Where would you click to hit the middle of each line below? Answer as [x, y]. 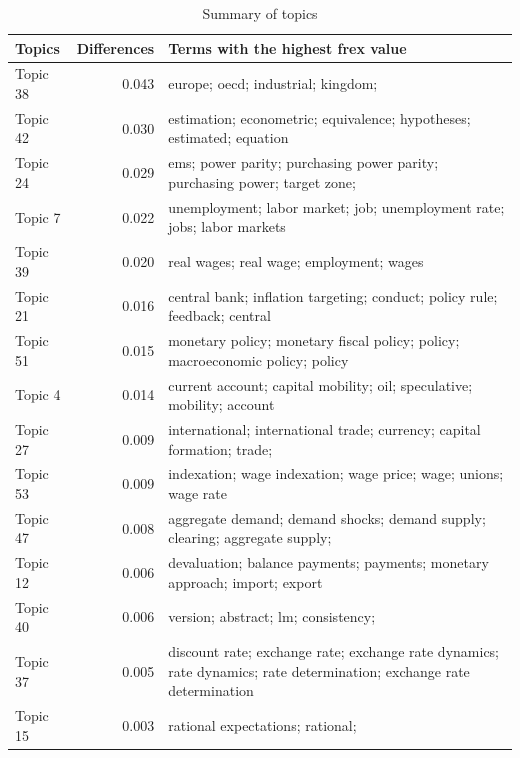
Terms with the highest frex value [287, 47]
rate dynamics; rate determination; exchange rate [319, 670]
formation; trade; [220, 448]
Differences [115, 47]
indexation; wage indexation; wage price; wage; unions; [336, 473]
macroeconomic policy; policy [258, 359]
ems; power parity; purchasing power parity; [303, 162]
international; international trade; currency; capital [324, 428]
